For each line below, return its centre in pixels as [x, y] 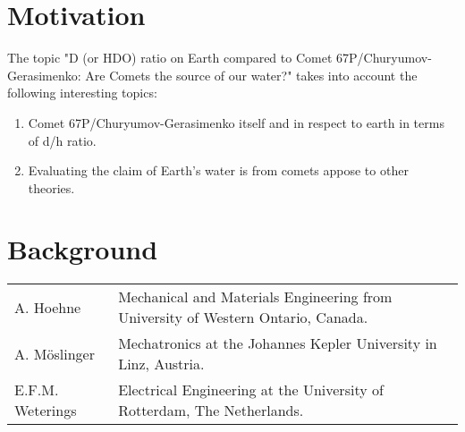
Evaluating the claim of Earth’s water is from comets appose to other [218, 170]
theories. [51, 187]
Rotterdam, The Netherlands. [211, 411]
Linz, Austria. [161, 364]
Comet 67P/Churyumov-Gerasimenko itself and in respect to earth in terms [236, 122]
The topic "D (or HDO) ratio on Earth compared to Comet [170, 58]
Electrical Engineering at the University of [251, 390]
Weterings [46, 411]
